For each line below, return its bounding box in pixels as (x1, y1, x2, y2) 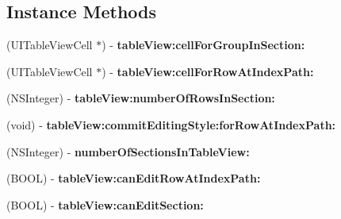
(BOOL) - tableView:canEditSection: (6, 196, 204, 213)
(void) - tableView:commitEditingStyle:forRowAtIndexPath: (6, 116, 336, 133)
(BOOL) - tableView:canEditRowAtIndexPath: (6, 170, 261, 186)
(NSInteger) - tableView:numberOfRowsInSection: (6, 90, 275, 106)
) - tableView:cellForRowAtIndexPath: (102, 63, 314, 79)
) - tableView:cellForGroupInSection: (102, 36, 305, 53)
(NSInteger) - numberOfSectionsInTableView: (6, 143, 250, 159)
